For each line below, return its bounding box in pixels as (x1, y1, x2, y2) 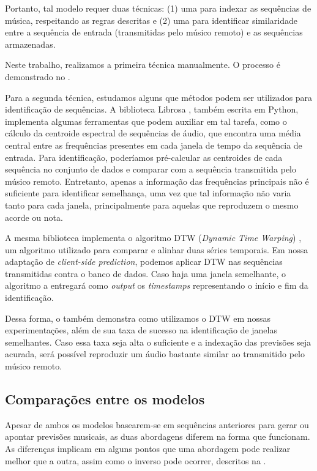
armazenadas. (5, 37, 56, 50)
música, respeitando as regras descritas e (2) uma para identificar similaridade (5, 13, 297, 26)
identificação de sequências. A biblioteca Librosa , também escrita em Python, (5, 103, 299, 116)
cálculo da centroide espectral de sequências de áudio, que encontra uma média (5, 127, 301, 139)
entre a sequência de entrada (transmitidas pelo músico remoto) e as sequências (5, 26, 303, 39)
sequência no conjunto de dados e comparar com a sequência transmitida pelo (5, 163, 297, 176)
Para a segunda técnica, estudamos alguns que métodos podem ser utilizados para (5, 91, 313, 103)
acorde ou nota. (5, 210, 63, 223)
